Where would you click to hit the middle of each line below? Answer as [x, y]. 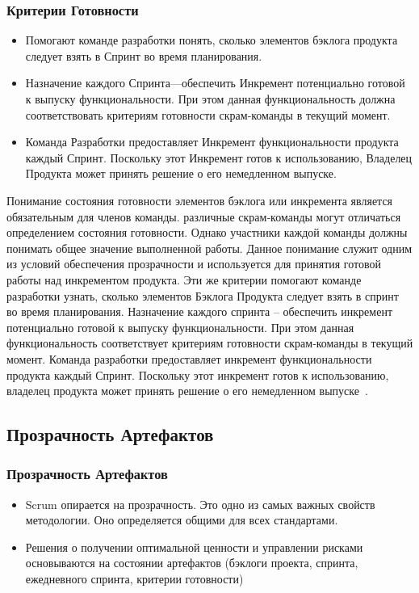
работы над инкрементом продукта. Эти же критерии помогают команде [184, 279]
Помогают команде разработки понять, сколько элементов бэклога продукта [212, 40]
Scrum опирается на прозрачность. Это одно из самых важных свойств [200, 504]
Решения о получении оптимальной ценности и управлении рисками [194, 547]
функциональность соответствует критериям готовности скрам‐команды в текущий [210, 343]
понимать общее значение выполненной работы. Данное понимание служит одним [209, 248]
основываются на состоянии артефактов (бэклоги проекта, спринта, [192, 563]
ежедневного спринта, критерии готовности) [134, 579]
